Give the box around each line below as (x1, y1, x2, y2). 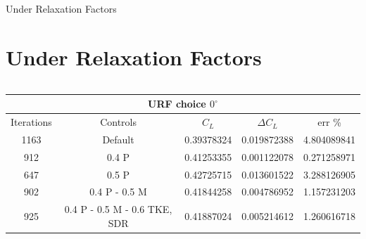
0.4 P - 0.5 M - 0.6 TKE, (64, 202, 172, 217)
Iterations (11, 115, 52, 129)
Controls (100, 115, 137, 129)
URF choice (148, 96, 206, 111)
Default (102, 131, 134, 146)
